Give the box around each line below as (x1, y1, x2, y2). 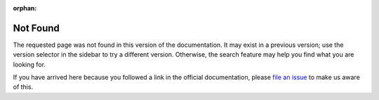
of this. (13, 83, 34, 91)
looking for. (13, 60, 46, 69)
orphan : (13, 4, 37, 12)
